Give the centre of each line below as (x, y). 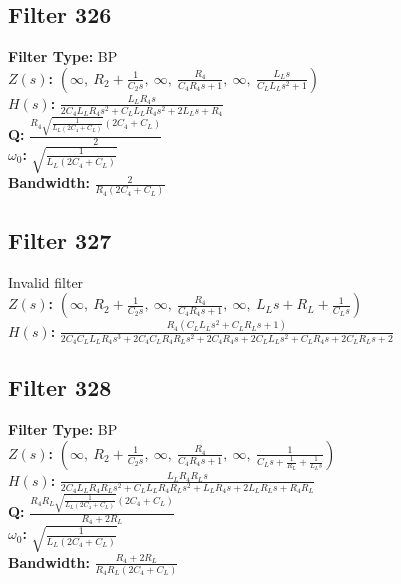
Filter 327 (60, 239)
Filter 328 (60, 387)
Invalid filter (46, 281)
